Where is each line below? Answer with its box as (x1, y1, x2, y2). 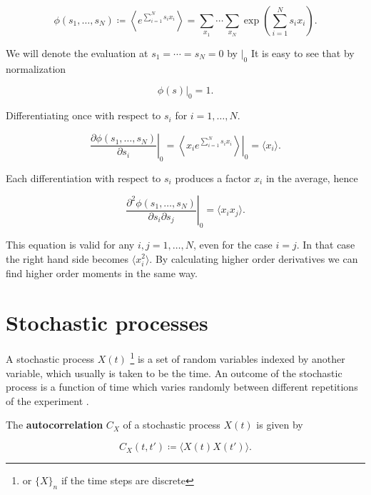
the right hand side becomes (6, 251, 129, 266)
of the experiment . (6, 393, 89, 408)
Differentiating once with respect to (6, 108, 161, 123)
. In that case (296, 236, 355, 251)
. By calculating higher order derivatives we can (149, 251, 358, 266)
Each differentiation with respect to (6, 170, 161, 185)
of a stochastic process (123, 417, 220, 432)
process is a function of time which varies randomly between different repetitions (6, 379, 358, 394)
